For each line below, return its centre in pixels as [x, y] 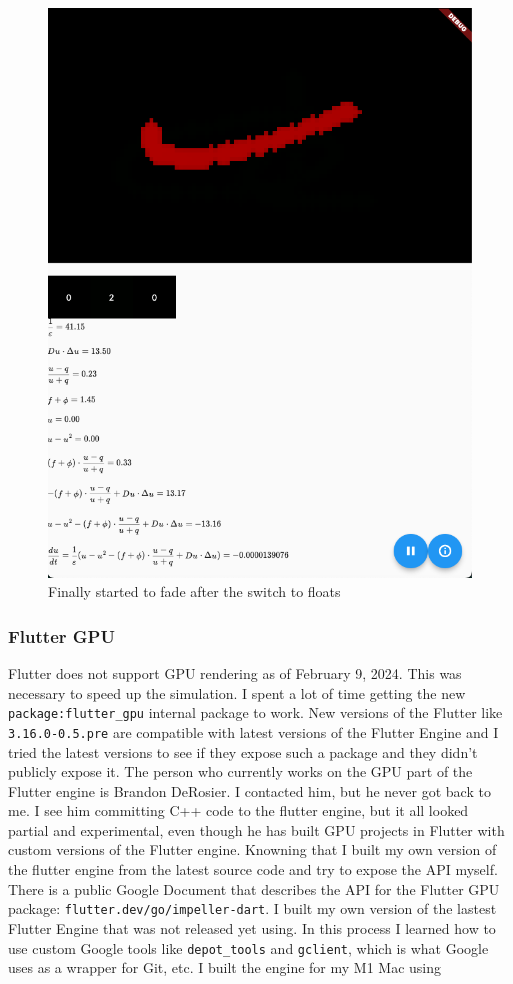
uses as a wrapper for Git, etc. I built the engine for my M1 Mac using [224, 967]
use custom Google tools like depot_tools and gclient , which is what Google [248, 947]
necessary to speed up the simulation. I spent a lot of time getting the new [237, 692]
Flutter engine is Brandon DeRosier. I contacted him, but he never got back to [249, 790]
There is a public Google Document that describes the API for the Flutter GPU [254, 888]
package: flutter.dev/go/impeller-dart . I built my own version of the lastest [252, 908]
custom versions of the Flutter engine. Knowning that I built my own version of [252, 849]
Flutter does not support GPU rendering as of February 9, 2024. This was [235, 673]
